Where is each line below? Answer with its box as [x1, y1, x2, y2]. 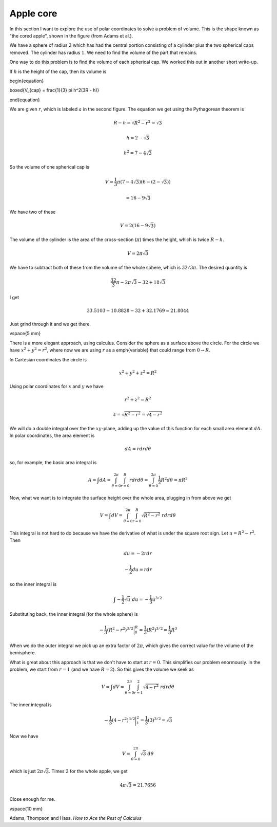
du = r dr [132, 566, 152, 573]
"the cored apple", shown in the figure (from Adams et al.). [9, 32, 133, 39]
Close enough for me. [9, 796, 56, 802]
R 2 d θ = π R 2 [161, 476, 188, 483]
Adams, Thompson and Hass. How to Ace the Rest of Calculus [9, 815, 142, 821]
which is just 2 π [9, 768, 44, 775]
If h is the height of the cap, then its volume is [9, 68, 107, 75]
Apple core [9, 8, 57, 19]
